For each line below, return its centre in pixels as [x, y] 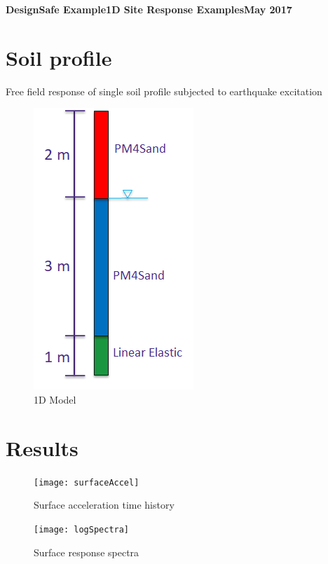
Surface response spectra [87, 552]
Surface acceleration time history [104, 505]
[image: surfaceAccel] [87, 482]
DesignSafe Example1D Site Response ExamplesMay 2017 [149, 9]
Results [42, 447]
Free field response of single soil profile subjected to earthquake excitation [164, 91]
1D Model [55, 399]
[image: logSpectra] [82, 529]
